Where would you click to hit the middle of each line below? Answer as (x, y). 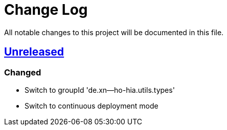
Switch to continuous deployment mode (92, 106)
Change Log (46, 10)
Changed (23, 72)
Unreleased (34, 52)
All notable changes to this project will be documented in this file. (114, 32)
